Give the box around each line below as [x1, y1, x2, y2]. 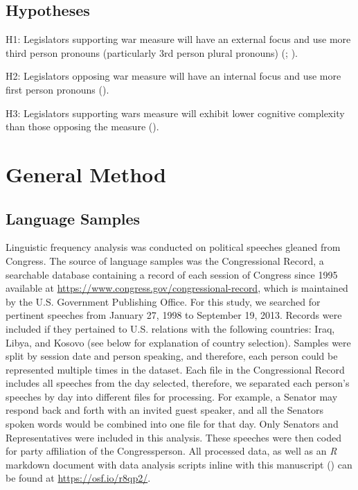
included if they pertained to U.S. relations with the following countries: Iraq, [6, 321, 335, 335]
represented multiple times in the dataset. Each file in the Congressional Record [6, 362, 345, 376]
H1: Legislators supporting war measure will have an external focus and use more [6, 32, 351, 46]
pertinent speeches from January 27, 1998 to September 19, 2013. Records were [6, 308, 342, 322]
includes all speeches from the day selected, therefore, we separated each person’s [6, 376, 350, 390]
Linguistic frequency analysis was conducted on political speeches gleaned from [6, 240, 341, 254]
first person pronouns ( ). [6, 82, 109, 96]
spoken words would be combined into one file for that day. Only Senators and [6, 417, 339, 431]
